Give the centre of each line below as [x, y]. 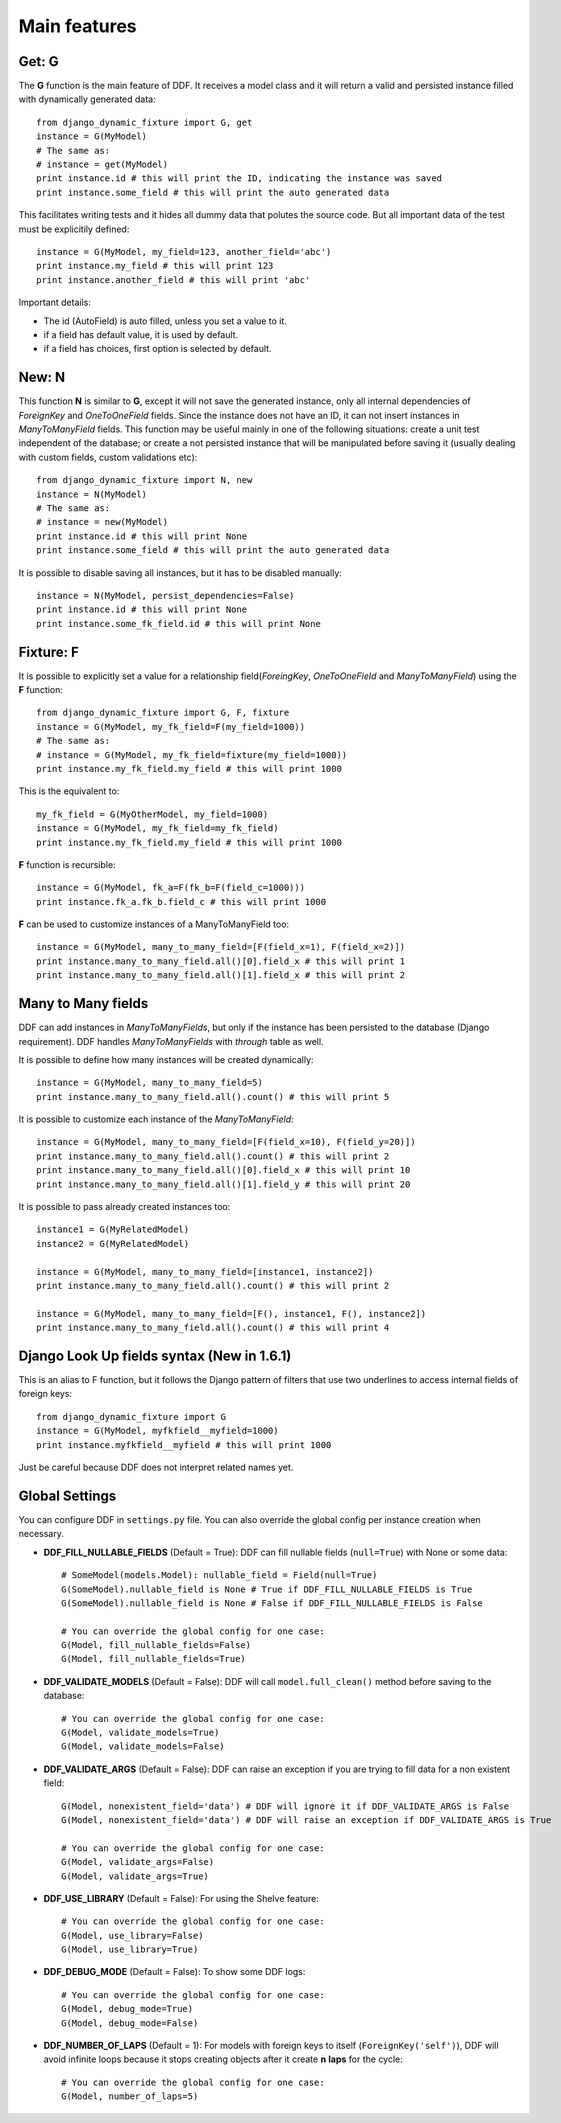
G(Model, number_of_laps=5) [130, 2096]
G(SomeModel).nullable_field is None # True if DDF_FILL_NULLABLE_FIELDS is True [267, 1589]
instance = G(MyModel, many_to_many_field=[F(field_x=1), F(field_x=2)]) [221, 947]
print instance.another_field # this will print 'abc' [173, 279]
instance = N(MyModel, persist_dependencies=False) [165, 595]
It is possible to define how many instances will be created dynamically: [166, 1059]
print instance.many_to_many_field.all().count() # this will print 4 [213, 1328]
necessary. [41, 1534]
